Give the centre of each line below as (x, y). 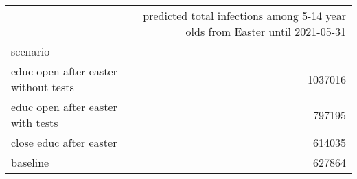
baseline (30, 162)
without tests (43, 87)
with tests (35, 122)
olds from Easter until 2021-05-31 (266, 31)
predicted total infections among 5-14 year (244, 15)
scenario (31, 51)
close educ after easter (64, 142)
